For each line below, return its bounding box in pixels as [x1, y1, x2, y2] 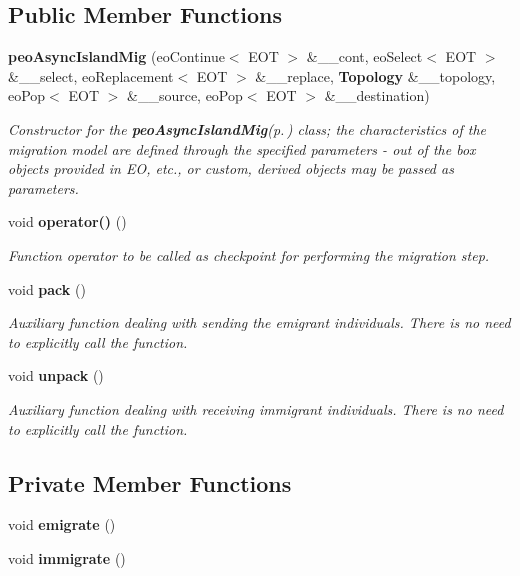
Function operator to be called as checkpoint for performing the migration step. [8, 244, 490, 265]
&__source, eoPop [126, 85, 243, 106]
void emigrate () [8, 514, 116, 535]
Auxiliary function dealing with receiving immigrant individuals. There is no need [8, 398, 504, 419]
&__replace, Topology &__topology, [255, 65, 496, 86]
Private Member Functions [8, 467, 292, 498]
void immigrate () [8, 547, 126, 568]
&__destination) [324, 85, 430, 106]
